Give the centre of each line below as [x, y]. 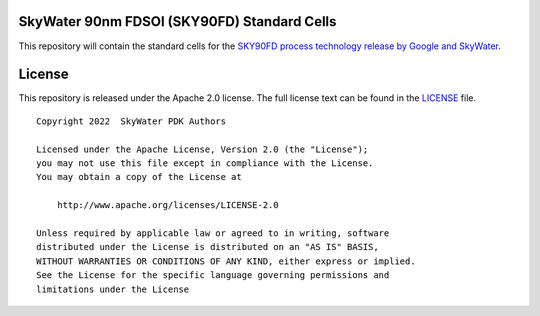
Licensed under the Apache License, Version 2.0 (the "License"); [202, 149]
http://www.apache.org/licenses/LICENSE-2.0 [167, 205]
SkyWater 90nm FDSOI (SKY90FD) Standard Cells [177, 21]
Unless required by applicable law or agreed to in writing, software [213, 233]
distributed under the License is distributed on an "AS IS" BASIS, [207, 247]
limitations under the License [113, 289]
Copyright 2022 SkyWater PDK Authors [131, 121]
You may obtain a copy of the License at [139, 177]
